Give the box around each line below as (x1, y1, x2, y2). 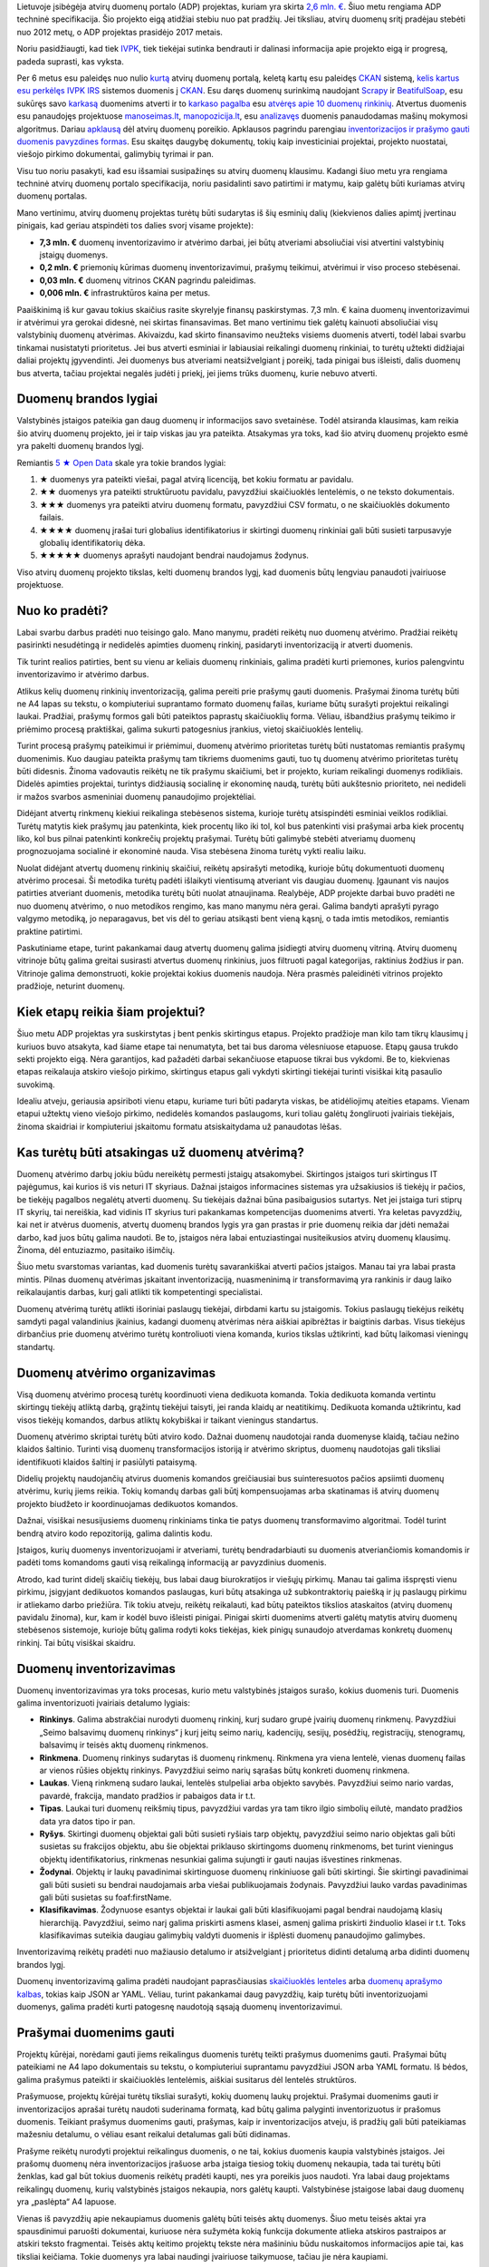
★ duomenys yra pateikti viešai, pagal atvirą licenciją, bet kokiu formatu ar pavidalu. (39, 474, 354, 485)
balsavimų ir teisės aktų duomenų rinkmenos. (39, 1739, 208, 1750)
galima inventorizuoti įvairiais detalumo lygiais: (16, 1698, 190, 1708)
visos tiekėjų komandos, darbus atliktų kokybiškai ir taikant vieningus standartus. (16, 1415, 319, 1425)
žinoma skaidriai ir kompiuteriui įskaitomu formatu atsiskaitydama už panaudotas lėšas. (16, 1121, 342, 1132)
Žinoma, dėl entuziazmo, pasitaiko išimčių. (16, 1245, 176, 1256)
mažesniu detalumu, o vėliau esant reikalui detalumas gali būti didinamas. (16, 2129, 291, 2140)
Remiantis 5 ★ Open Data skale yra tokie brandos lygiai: (16, 457, 226, 468)
